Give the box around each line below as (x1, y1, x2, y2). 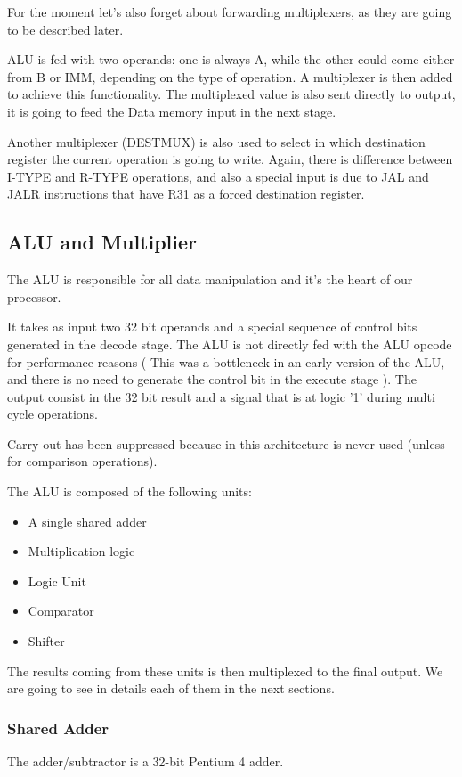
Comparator (28, 601, 94, 620)
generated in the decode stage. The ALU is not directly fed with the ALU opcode (7, 334, 452, 353)
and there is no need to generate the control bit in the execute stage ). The (7, 370, 417, 388)
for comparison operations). (7, 452, 158, 470)
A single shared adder (28, 511, 147, 530)
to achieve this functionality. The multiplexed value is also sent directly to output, (7, 85, 456, 103)
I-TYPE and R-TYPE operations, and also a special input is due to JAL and (7, 167, 429, 185)
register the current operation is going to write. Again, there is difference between (7, 150, 453, 168)
